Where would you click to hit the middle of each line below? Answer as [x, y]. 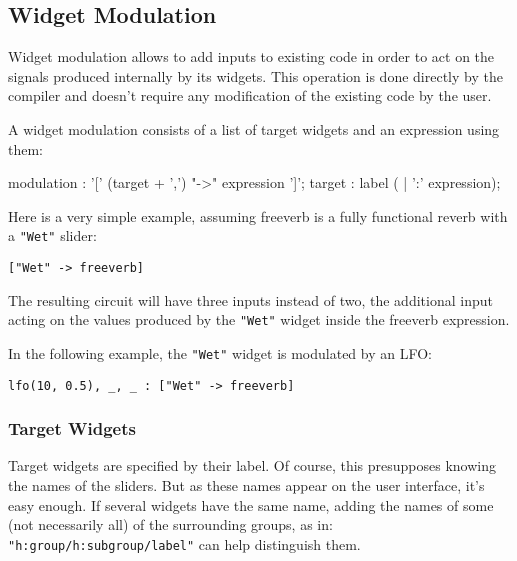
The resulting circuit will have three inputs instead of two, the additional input [250, 299]
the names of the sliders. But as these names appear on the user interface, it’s [246, 485]
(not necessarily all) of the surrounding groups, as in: [170, 524]
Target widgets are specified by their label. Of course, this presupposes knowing [252, 465]
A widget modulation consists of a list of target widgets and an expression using [254, 128]
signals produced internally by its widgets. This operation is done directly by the [255, 75]
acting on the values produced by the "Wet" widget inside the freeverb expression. [259, 319]
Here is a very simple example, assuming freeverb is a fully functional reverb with [258, 215]
